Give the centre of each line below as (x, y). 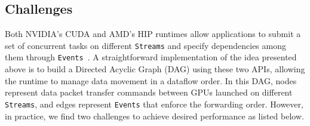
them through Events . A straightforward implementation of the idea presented (151, 57)
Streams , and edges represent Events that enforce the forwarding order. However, (154, 104)
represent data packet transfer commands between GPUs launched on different (149, 92)
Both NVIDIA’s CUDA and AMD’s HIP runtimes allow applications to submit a (153, 34)
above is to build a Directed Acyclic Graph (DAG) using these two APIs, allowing (155, 69)
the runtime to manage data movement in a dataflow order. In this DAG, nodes (151, 80)
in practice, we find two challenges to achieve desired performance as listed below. (154, 116)
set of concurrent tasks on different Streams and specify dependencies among (145, 45)
